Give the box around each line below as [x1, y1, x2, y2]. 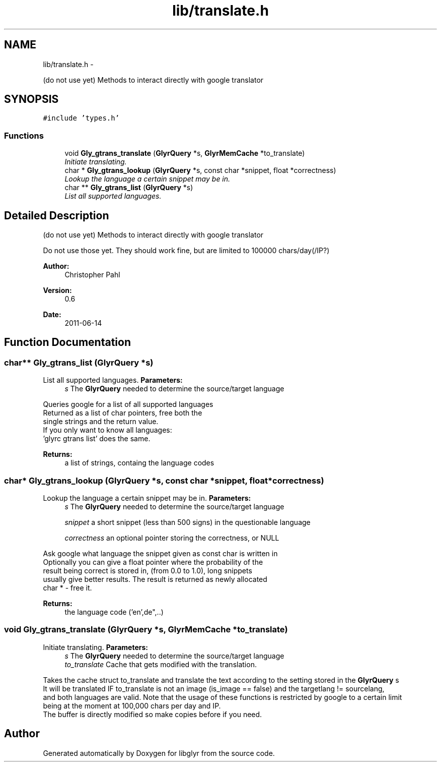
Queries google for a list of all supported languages [43, 400, 213, 409]
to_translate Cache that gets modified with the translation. [64, 660, 257, 669]
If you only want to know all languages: [43, 426, 172, 435]
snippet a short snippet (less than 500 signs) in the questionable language [64, 518, 311, 526]
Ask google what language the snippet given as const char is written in [43, 549, 278, 558]
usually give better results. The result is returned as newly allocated [43, 575, 267, 583]
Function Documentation [4, 336, 131, 349]
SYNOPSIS [4, 93, 59, 106]
